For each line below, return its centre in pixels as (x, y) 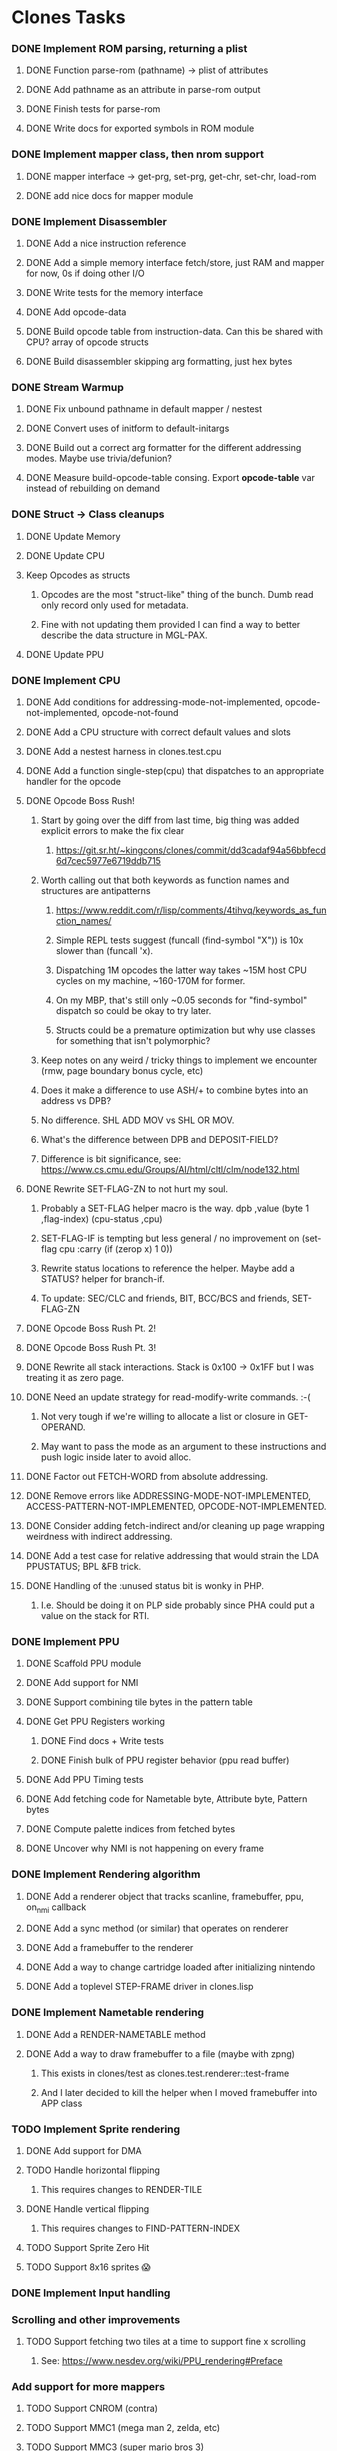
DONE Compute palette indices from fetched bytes (130, 1829)
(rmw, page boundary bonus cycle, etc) (122, 1070)
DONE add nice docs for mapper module (109, 195)
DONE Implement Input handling (91, 2293)
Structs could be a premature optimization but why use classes (185, 1030)
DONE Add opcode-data (76, 312)
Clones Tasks (68, 17)
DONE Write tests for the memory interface (114, 293)
